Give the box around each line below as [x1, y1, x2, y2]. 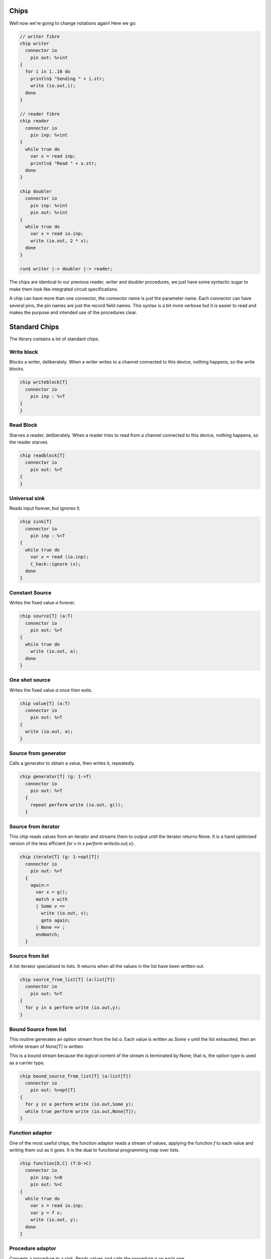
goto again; [41, 917, 70, 923]
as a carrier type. [9, 1060, 45, 1066]
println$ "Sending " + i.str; [30, 76, 105, 82]
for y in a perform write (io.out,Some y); [25, 1101, 134, 1107]
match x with [36, 896, 68, 902]
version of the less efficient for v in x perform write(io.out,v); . [9, 841, 135, 847]
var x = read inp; [30, 154, 76, 159]
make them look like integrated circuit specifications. [9, 286, 118, 292]
